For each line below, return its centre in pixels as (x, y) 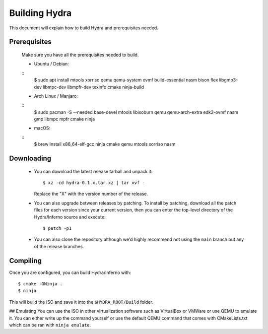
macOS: (42, 128)
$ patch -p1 (57, 228)
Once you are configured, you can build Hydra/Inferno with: (70, 272)
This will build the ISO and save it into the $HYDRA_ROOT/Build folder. (81, 302)
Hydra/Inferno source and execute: (70, 217)
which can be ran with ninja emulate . (50, 325)
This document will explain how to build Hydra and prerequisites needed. (84, 28)
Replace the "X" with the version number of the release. (91, 194)
